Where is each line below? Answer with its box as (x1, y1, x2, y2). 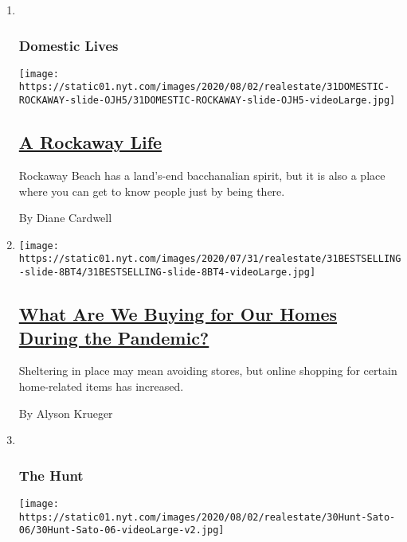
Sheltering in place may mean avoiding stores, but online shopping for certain (18, 362, 397, 379)
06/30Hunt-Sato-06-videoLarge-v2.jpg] (18, 524, 225, 536)
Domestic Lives (18, 35, 119, 55)
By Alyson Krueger (18, 404, 113, 421)
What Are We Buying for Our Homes (18, 302, 338, 326)
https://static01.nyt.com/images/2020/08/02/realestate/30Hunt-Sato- (18, 511, 396, 523)
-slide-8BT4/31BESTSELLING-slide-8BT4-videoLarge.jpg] (18, 267, 316, 279)
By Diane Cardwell (18, 209, 112, 226)
